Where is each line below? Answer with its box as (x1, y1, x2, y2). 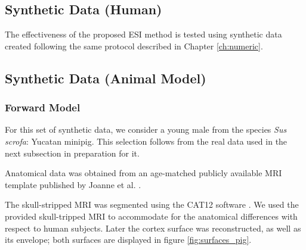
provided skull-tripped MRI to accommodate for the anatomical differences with (5, 210, 298, 222)
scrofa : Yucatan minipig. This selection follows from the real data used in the (5, 135, 288, 147)
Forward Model (5, 100, 81, 115)
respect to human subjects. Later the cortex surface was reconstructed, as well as (5, 221, 301, 234)
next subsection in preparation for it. (5, 146, 140, 159)
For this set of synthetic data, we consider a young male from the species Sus (5, 123, 287, 136)
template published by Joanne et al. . (5, 178, 141, 190)
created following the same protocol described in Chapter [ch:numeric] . (5, 39, 263, 52)
